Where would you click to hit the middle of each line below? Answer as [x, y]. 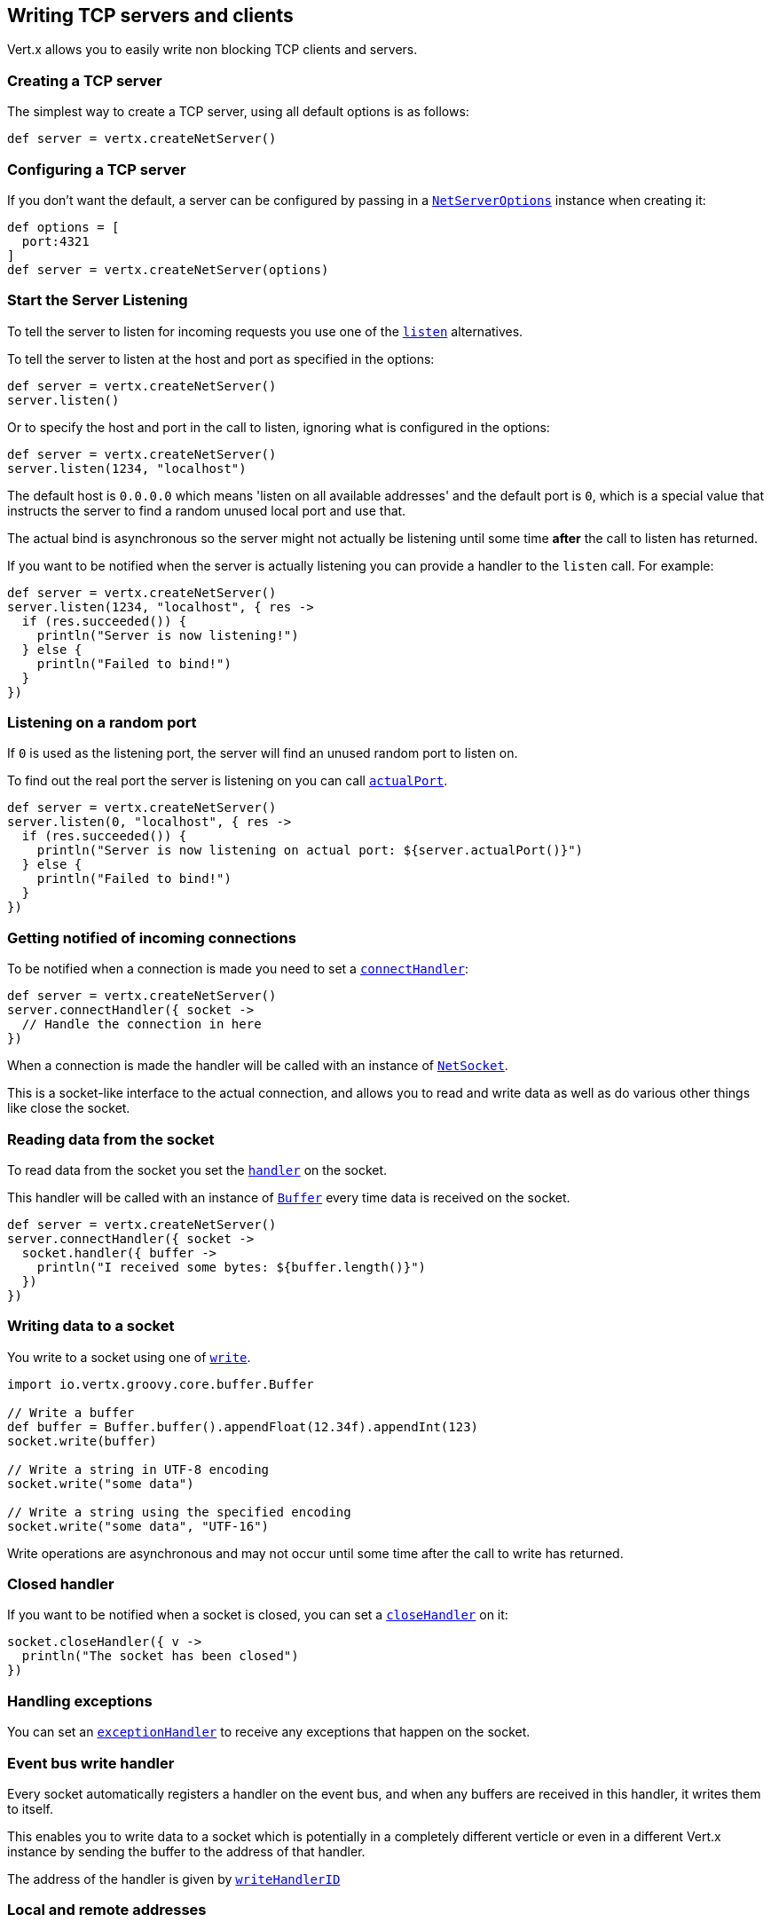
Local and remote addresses [107, 1910]
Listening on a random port [102, 723]
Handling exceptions [80, 1701]
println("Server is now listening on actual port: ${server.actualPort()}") [310, 851]
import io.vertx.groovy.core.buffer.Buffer [161, 1384]
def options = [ [63, 227]
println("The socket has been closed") [160, 1656]
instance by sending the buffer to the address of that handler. [186, 1851]
